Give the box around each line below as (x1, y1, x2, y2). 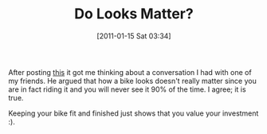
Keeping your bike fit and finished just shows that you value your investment (8, 108, 259, 118)
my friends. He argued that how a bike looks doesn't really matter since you (8, 76, 257, 85)
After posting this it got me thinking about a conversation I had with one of (8, 67, 253, 77)
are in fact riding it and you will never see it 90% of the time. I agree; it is (8, 85, 246, 94)
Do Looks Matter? (74, 5, 194, 23)
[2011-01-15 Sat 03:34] (96, 31, 171, 41)
